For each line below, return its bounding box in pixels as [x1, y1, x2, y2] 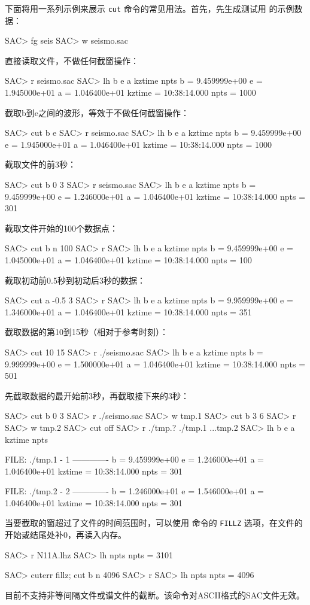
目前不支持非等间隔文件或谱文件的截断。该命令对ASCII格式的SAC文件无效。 [5, 588, 305, 601]
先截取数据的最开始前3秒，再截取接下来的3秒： [5, 389, 189, 402]
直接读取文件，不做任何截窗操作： [5, 54, 139, 66]
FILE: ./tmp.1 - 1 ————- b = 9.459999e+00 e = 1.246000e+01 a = [5, 453, 264, 466]
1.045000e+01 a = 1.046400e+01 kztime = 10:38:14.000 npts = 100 [5, 253, 252, 266]
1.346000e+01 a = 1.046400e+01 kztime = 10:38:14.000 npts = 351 [5, 305, 252, 318]
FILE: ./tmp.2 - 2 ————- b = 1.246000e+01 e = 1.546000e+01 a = [5, 485, 264, 497]
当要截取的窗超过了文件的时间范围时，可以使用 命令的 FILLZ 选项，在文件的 [5, 516, 303, 529]
